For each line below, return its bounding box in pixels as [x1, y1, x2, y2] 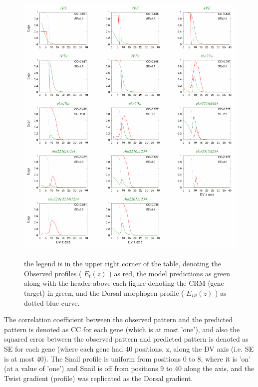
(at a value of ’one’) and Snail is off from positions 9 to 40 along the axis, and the [4, 363, 255, 374]
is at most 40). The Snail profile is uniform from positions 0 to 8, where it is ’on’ [4, 353, 251, 364]
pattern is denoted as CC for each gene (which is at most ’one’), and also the [4, 324, 240, 334]
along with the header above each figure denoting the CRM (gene [24, 278, 224, 288]
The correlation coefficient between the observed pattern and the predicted [4, 314, 233, 325]
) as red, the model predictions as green [109, 268, 230, 278]
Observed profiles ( [24, 268, 82, 278]
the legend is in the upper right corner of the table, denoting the [24, 258, 221, 269]
